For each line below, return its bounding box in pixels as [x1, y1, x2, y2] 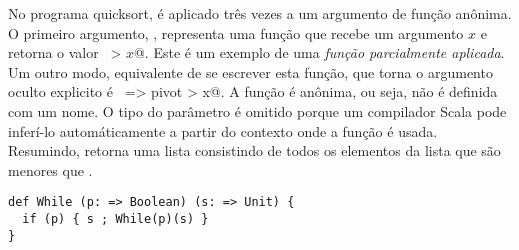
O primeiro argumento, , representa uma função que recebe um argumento [8, 22, 464, 43]
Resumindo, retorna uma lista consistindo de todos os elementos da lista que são [8, 140, 501, 161]
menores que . [8, 159, 93, 180]
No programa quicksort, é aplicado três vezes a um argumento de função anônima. [8, 3, 512, 23]
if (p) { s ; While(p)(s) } [22, 212, 209, 226]
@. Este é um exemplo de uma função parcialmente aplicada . [133, 42, 505, 63]
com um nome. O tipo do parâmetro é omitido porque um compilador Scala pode [8, 100, 507, 121]
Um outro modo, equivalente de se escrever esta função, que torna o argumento [8, 61, 493, 82]
